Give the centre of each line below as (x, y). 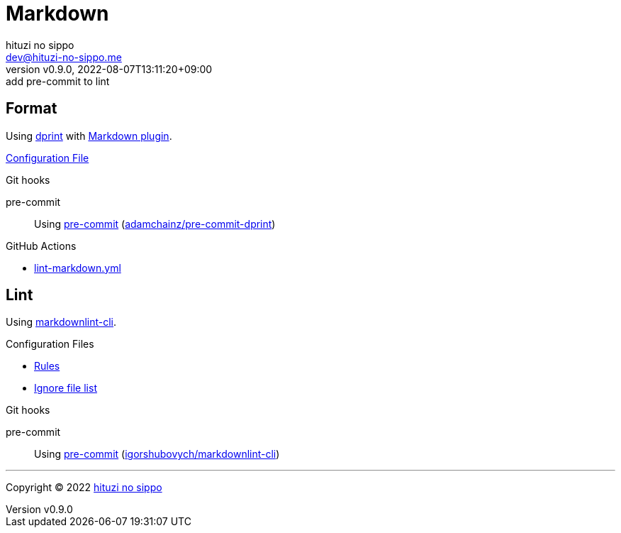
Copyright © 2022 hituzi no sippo (84, 488)
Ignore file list (66, 388)
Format (32, 109)
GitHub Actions (41, 246)
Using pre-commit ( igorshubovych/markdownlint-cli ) (157, 454)
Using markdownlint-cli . (61, 322)
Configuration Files (50, 344)
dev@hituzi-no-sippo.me (64, 57)
